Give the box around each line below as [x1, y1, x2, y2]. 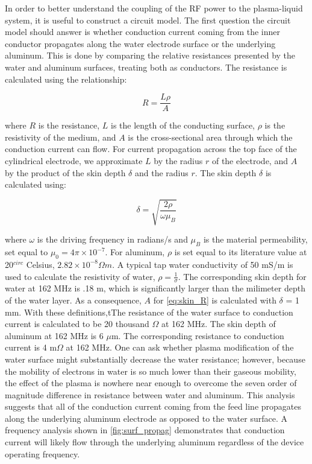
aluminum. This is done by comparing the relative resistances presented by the [5, 49, 296, 62]
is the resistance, [38, 119, 100, 132]
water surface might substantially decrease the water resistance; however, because [5, 352, 305, 365]
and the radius [134, 166, 189, 179]
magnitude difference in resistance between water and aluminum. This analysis [5, 388, 295, 401]
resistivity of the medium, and [5, 130, 116, 143]
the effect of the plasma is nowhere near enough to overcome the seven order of [5, 377, 297, 389]
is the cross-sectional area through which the [128, 130, 293, 143]
